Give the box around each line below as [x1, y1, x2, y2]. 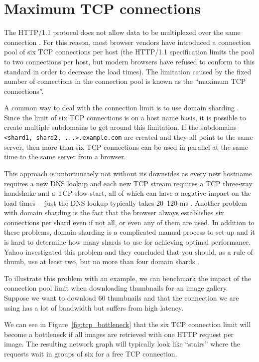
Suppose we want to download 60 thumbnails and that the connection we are [4, 293, 239, 303]
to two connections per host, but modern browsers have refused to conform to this [4, 56, 255, 66]
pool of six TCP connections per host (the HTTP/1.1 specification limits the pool [4, 46, 255, 57]
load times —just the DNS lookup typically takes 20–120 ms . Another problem [4, 197, 247, 208]
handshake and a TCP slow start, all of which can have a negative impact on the [4, 188, 251, 198]
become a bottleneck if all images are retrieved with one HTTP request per [4, 329, 234, 339]
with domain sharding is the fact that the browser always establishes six [4, 207, 224, 218]
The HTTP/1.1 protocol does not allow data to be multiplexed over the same [4, 27, 241, 37]
